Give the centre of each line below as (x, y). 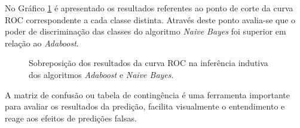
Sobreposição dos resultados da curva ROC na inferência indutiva (149, 63)
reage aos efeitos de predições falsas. (71, 118)
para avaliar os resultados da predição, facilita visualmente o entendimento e (145, 106)
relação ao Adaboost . (42, 43)
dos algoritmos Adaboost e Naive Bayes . (101, 74)
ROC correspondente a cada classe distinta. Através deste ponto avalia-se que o (150, 19)
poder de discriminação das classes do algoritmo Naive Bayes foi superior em (146, 31)
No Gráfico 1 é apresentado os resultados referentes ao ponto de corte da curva (149, 8)
